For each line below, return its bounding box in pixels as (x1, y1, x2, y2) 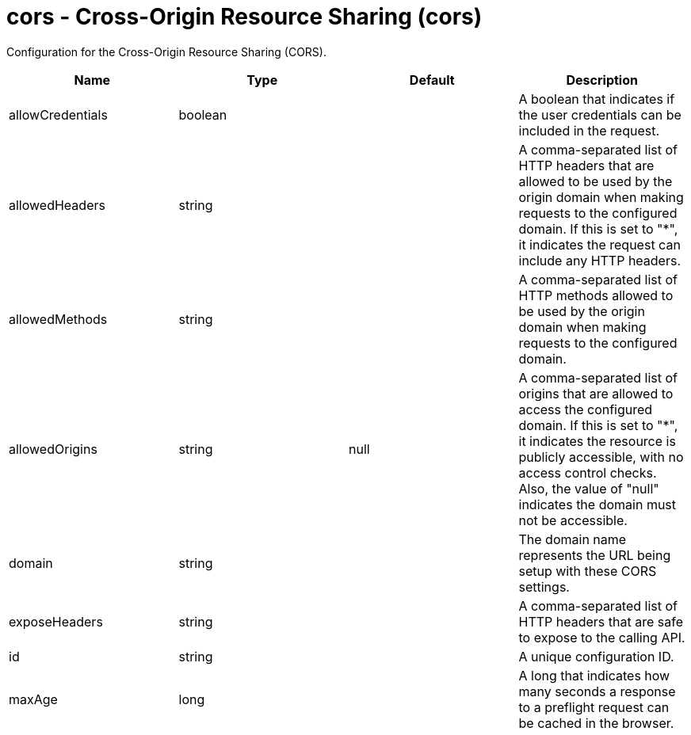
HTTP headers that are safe (518, 613, 683, 630)
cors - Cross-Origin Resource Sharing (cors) (6, 3, 483, 30)
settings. (518, 578, 570, 595)
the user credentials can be (518, 106, 681, 123)
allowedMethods (9, 310, 108, 327)
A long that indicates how (518, 667, 670, 684)
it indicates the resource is (518, 432, 676, 449)
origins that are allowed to (518, 385, 674, 402)
